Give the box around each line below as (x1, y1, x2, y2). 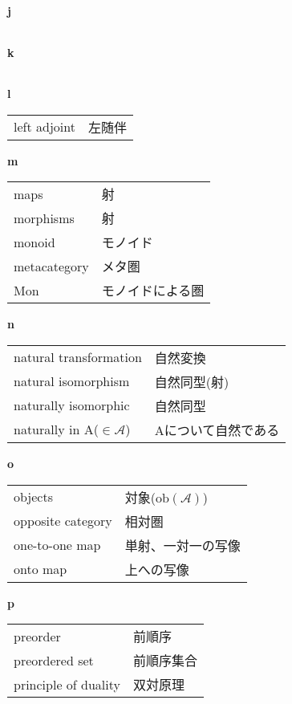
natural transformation (14, 348, 142, 367)
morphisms (14, 208, 75, 227)
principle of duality (14, 674, 120, 694)
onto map (14, 560, 67, 579)
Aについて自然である (154, 420, 280, 439)
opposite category (14, 511, 112, 531)
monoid (14, 232, 55, 251)
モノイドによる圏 (101, 281, 205, 300)
